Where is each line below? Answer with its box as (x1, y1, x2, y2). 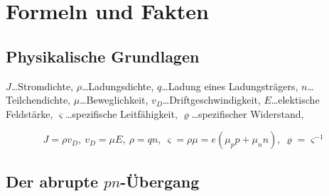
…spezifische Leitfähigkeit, (65, 106, 178, 121)
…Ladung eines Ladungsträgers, (161, 78, 298, 93)
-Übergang (120, 170, 200, 192)
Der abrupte (6, 170, 98, 192)
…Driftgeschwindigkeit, (162, 92, 261, 107)
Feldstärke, (6, 106, 53, 121)
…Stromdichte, (11, 78, 73, 93)
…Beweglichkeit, (80, 92, 149, 107)
